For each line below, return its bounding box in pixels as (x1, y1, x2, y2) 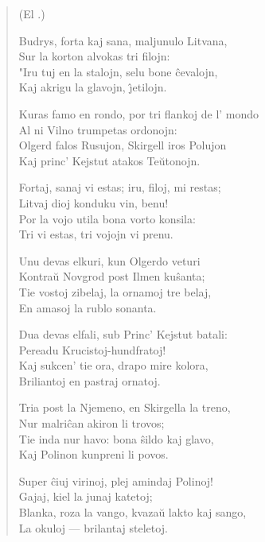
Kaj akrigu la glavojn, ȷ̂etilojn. (18, 79, 167, 95)
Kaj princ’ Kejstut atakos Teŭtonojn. (18, 152, 201, 168)
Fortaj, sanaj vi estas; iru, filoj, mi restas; (18, 179, 221, 196)
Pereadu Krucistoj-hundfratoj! (18, 341, 166, 358)
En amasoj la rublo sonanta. (18, 299, 157, 316)
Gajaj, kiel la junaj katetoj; (18, 488, 153, 505)
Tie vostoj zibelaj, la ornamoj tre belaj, (18, 283, 212, 300)
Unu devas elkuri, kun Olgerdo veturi (18, 252, 201, 269)
